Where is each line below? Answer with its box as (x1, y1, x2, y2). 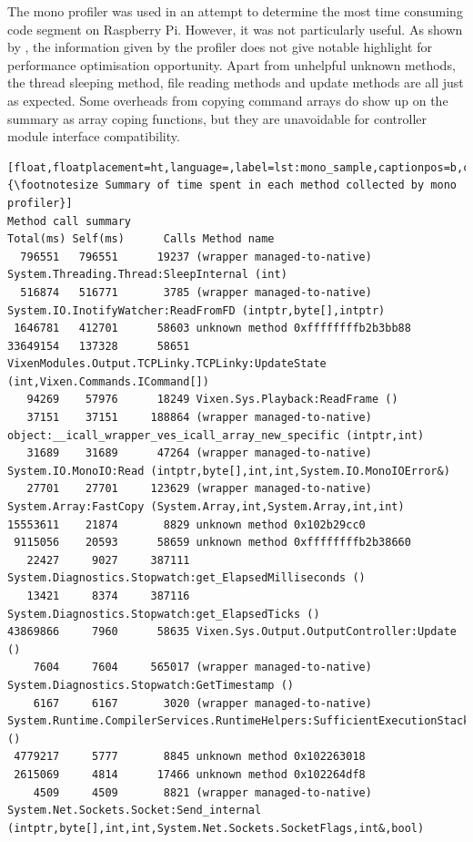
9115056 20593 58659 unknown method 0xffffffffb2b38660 (14, 536, 411, 549)
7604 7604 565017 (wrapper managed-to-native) (33, 661, 372, 674)
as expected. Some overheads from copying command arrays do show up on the (7, 90, 448, 109)
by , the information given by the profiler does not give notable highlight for (7, 37, 432, 56)
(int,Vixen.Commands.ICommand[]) (7, 375, 209, 388)
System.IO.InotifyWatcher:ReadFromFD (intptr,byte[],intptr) (7, 303, 386, 317)
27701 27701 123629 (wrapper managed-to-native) (26, 482, 372, 496)
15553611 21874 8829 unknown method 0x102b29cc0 (7, 518, 366, 531)
